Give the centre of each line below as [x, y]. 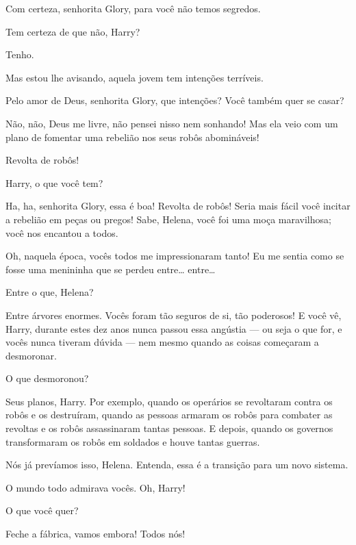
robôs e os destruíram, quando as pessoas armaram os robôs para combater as [169, 415]
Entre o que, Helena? [50, 292]
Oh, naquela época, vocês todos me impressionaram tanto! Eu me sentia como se [175, 256]
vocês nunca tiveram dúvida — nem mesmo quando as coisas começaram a [162, 342]
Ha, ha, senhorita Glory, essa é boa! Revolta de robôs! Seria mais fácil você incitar [178, 206]
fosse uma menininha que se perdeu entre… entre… [111, 269]
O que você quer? [42, 510]
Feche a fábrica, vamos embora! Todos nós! [96, 534]
